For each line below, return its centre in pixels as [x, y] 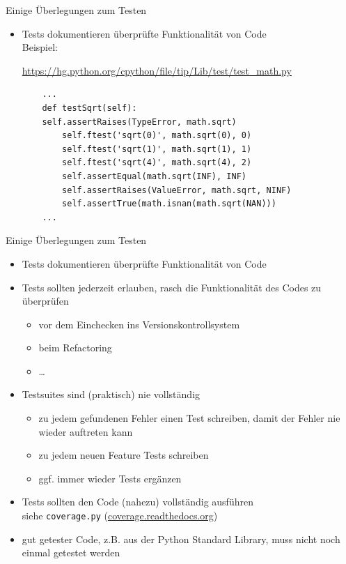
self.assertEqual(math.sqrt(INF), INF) [154, 176]
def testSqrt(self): [89, 108]
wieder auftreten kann [86, 431]
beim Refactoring [75, 348]
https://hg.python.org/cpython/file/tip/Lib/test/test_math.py [157, 70]
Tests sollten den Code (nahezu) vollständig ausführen [137, 502]
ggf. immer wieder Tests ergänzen [110, 478]
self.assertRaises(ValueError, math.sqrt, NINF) [177, 190]
